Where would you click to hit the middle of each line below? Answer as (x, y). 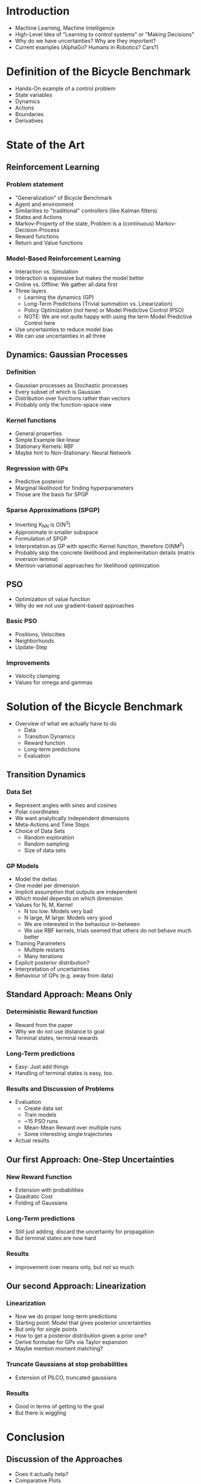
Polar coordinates (37, 812)
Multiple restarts (44, 950)
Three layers (30, 291)
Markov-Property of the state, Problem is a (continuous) (85, 223)
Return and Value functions (49, 243)
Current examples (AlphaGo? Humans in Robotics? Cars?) (87, 47)
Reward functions (37, 236)
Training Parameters (40, 944)
